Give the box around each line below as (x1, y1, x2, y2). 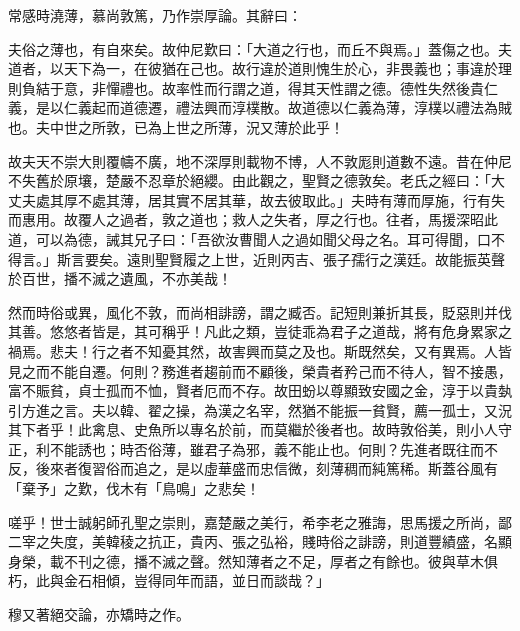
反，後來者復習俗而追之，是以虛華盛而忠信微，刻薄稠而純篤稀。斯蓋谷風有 (8, 458, 498, 479)
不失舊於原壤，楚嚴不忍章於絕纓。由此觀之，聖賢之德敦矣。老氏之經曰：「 (8, 170, 491, 191)
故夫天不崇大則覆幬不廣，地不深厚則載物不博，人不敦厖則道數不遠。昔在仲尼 (8, 150, 512, 171)
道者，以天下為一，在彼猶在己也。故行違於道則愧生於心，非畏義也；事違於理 (8, 58, 512, 79)
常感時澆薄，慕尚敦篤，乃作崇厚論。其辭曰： (8, 5, 302, 25)
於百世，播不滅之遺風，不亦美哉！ (8, 268, 232, 289)
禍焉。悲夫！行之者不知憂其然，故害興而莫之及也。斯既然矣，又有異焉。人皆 (8, 340, 512, 361)
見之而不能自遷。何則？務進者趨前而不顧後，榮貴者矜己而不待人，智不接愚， (8, 360, 512, 381)
